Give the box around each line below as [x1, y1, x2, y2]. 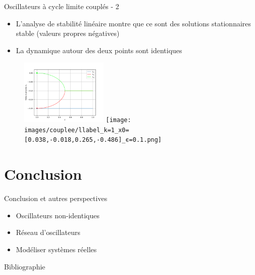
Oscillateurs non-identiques [16, 210, 99, 220]
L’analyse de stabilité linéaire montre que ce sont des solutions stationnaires [16, 18, 251, 28]
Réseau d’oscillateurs [16, 227, 81, 238]
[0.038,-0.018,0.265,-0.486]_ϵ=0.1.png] [24, 136, 162, 144]
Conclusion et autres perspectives [4, 193, 108, 204]
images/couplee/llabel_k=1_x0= [24, 126, 129, 134]
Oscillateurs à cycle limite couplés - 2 [4, 1, 119, 11]
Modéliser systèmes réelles [16, 244, 97, 254]
